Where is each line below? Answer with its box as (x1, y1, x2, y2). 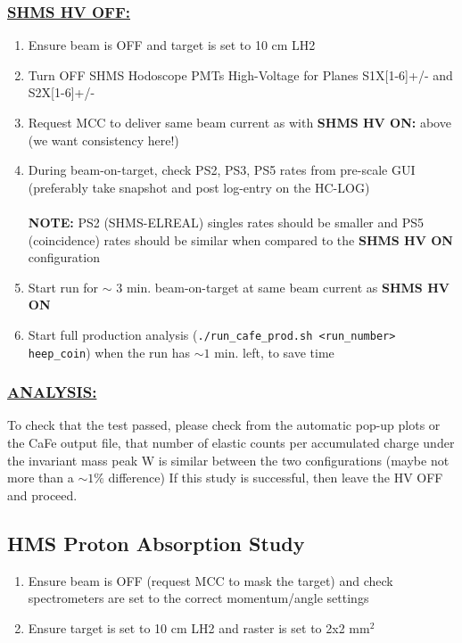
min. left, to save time (214, 342, 334, 361)
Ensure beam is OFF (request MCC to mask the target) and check (28, 571, 393, 589)
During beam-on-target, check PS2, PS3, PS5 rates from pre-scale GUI (28, 161, 416, 179)
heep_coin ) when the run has (28, 342, 191, 361)
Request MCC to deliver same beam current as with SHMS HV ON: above (28, 113, 451, 131)
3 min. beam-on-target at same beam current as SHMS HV (116, 277, 450, 296)
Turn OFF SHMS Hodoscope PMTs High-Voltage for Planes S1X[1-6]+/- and (28, 65, 453, 84)
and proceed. (7, 485, 78, 504)
